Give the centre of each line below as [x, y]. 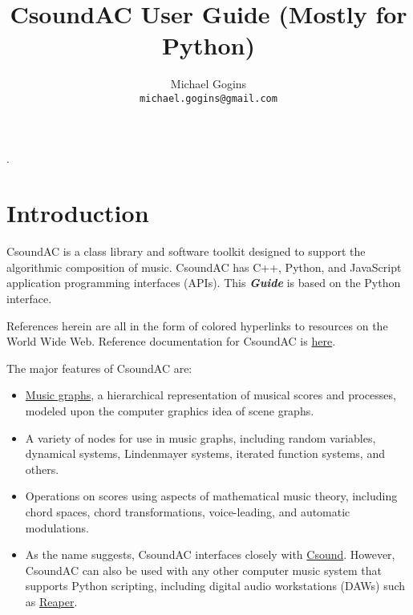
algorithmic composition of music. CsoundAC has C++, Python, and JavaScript [204, 267]
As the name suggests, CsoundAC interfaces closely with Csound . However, [210, 554]
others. [42, 469]
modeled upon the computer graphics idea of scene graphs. [170, 411]
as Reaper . [51, 601]
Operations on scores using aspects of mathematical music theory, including [211, 496]
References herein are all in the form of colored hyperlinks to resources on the [197, 325]
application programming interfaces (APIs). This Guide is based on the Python [204, 283]
